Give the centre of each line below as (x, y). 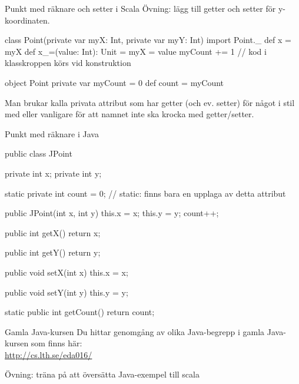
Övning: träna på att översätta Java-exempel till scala (102, 374)
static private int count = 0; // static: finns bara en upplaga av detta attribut (145, 193)
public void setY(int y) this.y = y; (67, 292)
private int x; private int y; (53, 173)
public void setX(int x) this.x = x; (67, 272)
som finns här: (57, 343)
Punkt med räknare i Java (52, 133)
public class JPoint (39, 153)
